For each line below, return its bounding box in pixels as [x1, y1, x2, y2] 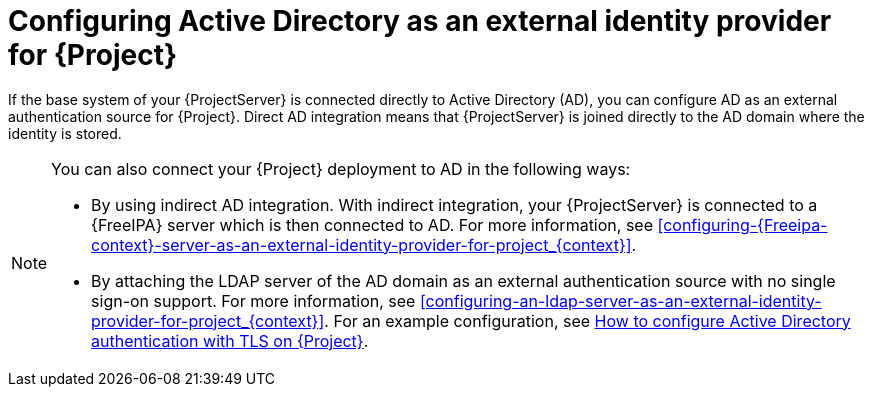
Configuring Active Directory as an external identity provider [8, 4, 832, 38]
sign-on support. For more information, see [91, 290, 416, 311]
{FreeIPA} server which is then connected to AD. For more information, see [91, 214, 653, 235]
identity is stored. [8, 124, 122, 142]
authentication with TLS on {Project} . [91, 330, 369, 351]
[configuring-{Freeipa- [657, 214, 828, 235]
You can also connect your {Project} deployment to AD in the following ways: [51, 158, 631, 179]
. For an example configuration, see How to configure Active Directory [324, 310, 851, 331]
